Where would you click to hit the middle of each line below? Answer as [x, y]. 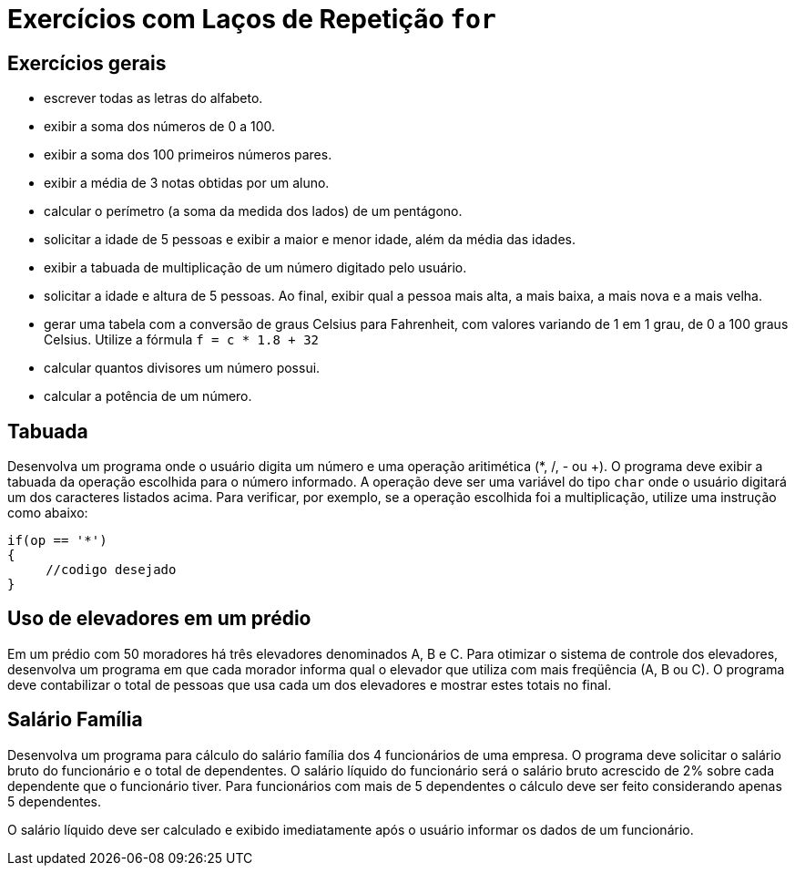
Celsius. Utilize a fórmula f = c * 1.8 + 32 [182, 340]
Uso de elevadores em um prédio [159, 619]
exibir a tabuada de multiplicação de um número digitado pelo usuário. [255, 268]
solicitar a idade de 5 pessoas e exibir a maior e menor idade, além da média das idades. [310, 240]
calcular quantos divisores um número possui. [182, 368]
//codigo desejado [111, 570]
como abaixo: [48, 513]
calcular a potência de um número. [148, 396]
